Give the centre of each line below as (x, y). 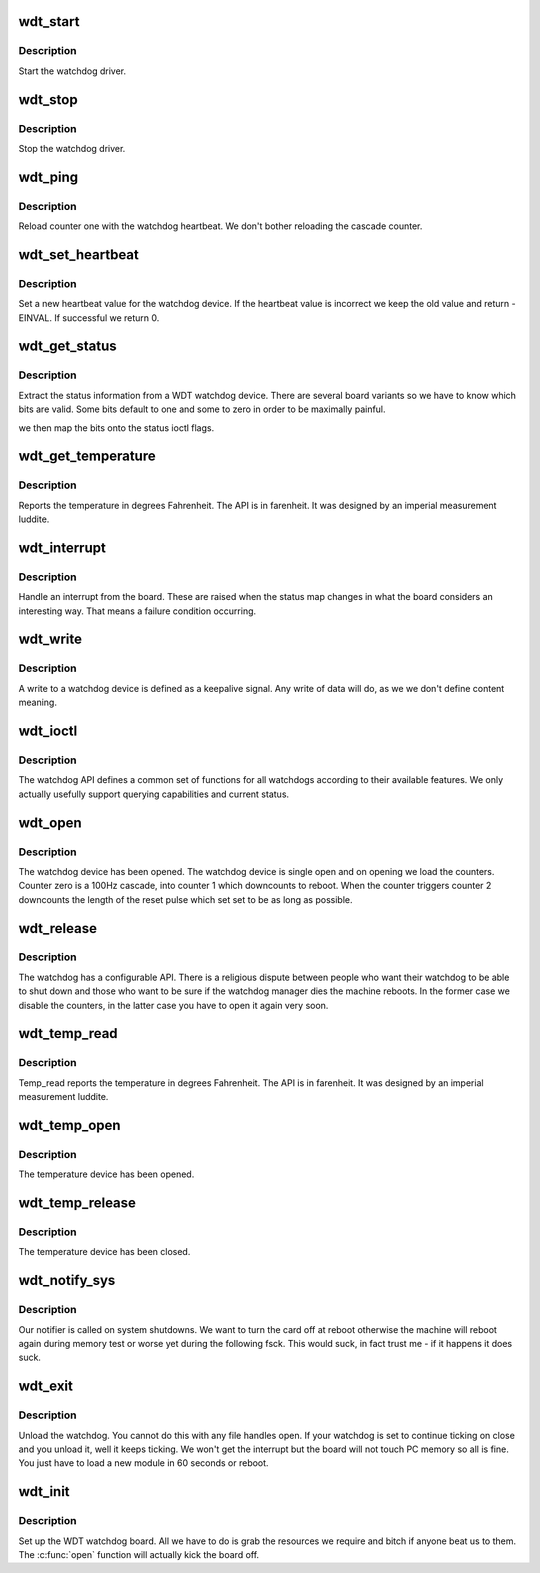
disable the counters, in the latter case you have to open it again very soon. (173, 1005)
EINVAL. (35, 317)
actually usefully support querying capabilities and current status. (154, 794)
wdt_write (50, 639)
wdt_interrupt (62, 547)
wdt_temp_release (77, 1203)
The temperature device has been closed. (104, 1252)
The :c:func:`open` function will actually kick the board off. (139, 1554)
